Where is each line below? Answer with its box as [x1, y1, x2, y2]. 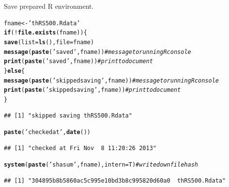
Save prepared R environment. [4, 1, 94, 11]
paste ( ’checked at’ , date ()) [4, 129, 91, 136]
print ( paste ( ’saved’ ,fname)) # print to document [4, 58, 153, 65]
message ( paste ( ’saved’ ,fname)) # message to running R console [4, 48, 191, 55]
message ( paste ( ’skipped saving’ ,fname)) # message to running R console [4, 77, 219, 84]
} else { [4, 67, 25, 74]
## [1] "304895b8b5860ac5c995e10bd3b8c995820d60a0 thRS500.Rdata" [4, 177, 226, 184]
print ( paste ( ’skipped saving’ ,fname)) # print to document [4, 86, 181, 94]
